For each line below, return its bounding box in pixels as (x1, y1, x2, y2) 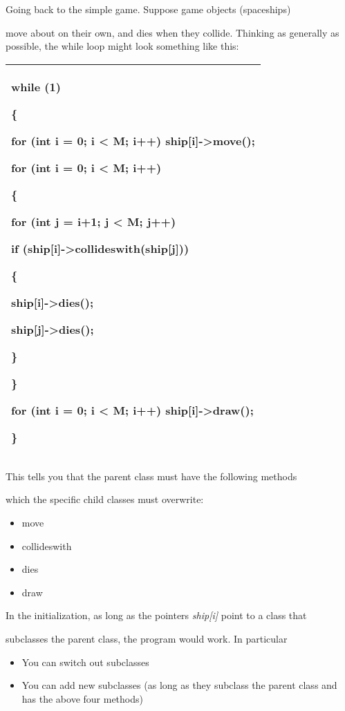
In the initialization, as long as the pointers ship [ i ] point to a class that (6, 608, 307, 623)
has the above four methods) (21, 691, 143, 705)
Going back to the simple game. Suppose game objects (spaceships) (6, 2, 291, 16)
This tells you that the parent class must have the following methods (6, 468, 297, 483)
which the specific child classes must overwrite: (6, 492, 204, 506)
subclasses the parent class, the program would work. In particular (6, 631, 288, 645)
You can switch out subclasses (21, 654, 149, 669)
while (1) (11, 78, 61, 95)
